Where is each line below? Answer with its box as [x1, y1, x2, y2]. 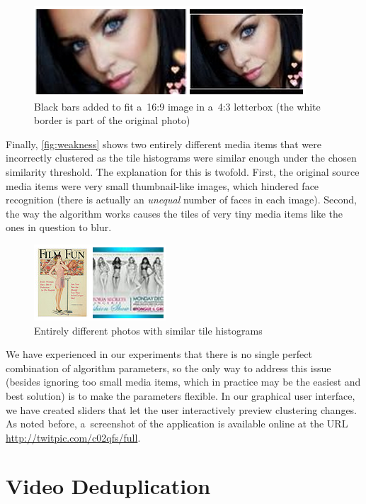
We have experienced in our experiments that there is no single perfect [6, 347, 312, 362]
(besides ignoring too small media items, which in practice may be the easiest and [6, 374, 361, 389]
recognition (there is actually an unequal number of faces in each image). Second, [6, 192, 358, 207]
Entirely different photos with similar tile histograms [34, 323, 263, 337]
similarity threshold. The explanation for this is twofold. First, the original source [6, 164, 360, 179]
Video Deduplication [6, 471, 211, 500]
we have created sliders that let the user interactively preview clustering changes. [6, 402, 358, 417]
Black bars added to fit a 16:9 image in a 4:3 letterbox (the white [34, 99, 321, 113]
